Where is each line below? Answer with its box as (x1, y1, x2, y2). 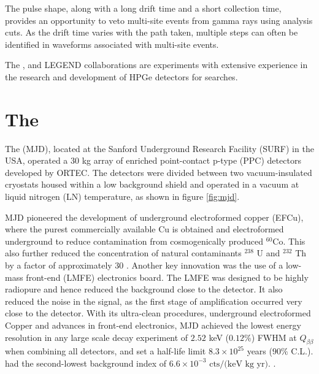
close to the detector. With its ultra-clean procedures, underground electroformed (5, 307, 311, 319)
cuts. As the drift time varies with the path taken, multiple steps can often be (5, 26, 298, 39)
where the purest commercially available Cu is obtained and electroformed (5, 223, 284, 235)
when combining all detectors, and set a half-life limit (5, 345, 206, 357)
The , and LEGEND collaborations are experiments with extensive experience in (5, 58, 308, 71)
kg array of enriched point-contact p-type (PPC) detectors (82, 154, 301, 167)
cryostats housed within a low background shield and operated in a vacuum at (5, 178, 299, 191)
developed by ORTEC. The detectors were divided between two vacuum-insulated (5, 166, 312, 178)
